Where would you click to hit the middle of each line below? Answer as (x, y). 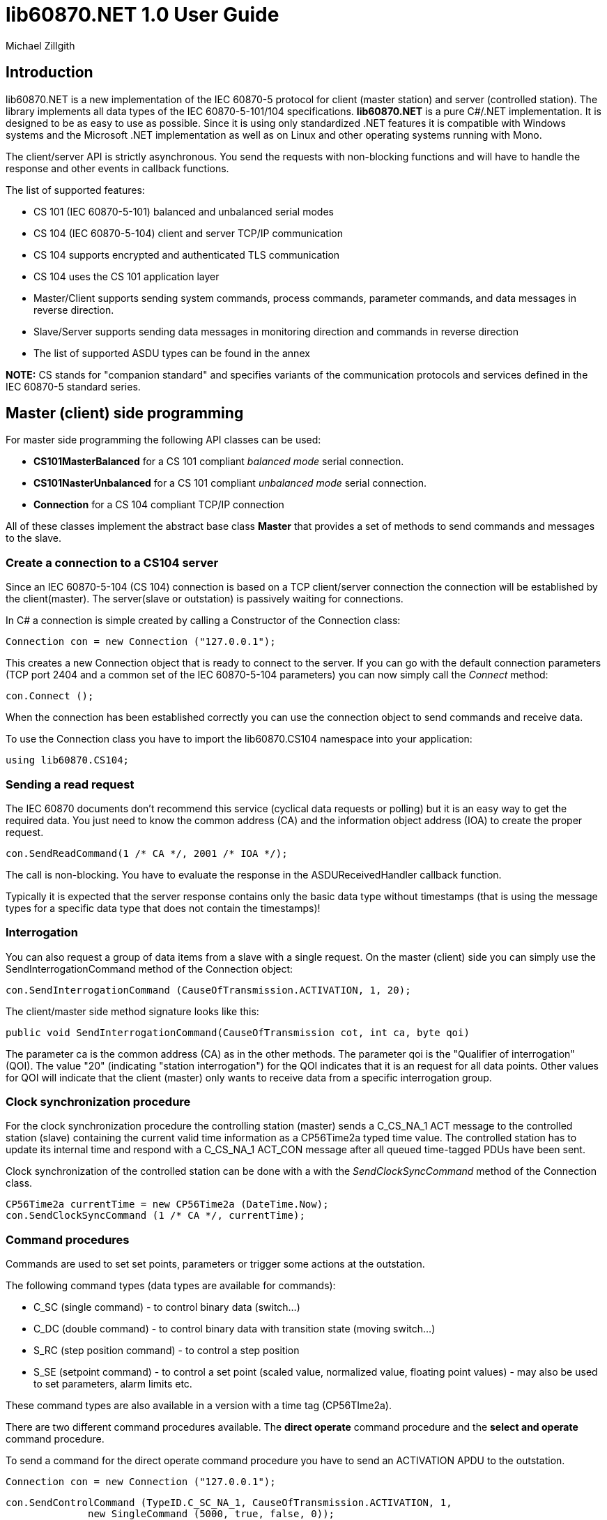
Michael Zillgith (40, 45)
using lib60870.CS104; (68, 760)
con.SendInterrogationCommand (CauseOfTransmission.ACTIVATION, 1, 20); (208, 990)
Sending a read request (70, 784)
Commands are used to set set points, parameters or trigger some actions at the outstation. (215, 1264)
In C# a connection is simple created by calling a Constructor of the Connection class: (203, 621)
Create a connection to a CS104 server (112, 562)
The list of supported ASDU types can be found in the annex (172, 353)
